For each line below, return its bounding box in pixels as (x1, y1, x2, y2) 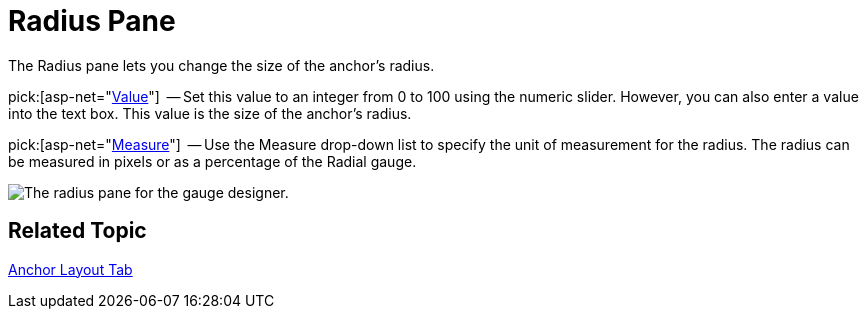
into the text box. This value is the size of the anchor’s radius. (8, 104, 412, 122)
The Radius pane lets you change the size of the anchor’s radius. (8, 56, 435, 74)
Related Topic (8, 218, 147, 244)
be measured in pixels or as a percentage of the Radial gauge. (8, 152, 417, 170)
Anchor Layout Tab (8, 260, 133, 278)
